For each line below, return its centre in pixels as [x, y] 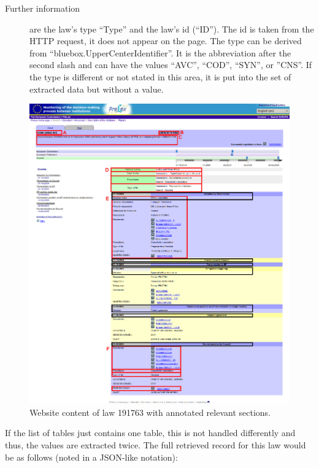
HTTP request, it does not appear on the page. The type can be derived [166, 41]
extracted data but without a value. [97, 89]
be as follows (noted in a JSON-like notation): [91, 457]
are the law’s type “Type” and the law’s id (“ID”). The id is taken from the [172, 29]
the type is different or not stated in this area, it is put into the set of [160, 76]
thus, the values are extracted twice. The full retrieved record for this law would [156, 444]
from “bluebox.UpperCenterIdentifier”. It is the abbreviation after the [160, 52]
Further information [43, 8]
